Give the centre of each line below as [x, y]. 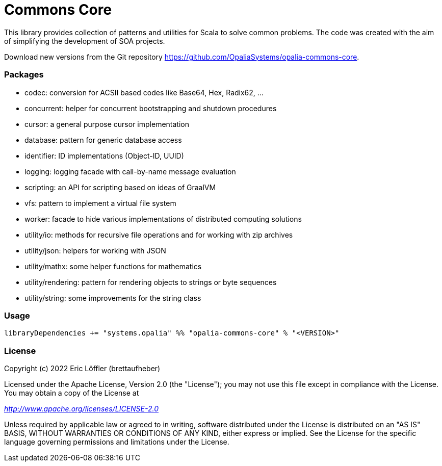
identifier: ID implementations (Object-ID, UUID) [104, 156]
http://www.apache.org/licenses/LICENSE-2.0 [82, 409]
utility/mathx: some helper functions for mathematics [113, 266]
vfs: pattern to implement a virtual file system [100, 203]
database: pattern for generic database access [103, 140]
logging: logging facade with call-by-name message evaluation [130, 171]
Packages [24, 75]
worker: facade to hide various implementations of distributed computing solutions [163, 219]
